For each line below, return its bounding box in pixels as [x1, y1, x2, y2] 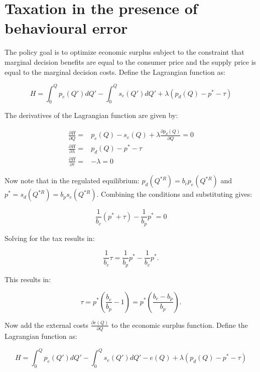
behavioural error [5, 18, 128, 38]
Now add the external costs [5, 319, 89, 330]
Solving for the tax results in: [5, 232, 95, 243]
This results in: [5, 274, 51, 284]
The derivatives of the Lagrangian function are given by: [5, 110, 178, 120]
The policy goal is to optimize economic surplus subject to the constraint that [5, 47, 244, 57]
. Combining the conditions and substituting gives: [96, 189, 252, 199]
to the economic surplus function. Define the [111, 319, 248, 330]
